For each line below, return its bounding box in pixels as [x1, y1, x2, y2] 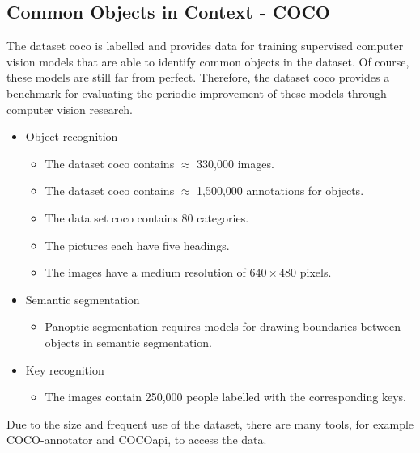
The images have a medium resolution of [45, 264, 246, 281]
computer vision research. [6, 100, 133, 117]
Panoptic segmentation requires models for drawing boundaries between [45, 318, 401, 335]
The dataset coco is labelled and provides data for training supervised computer [6, 37, 404, 54]
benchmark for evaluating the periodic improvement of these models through [6, 84, 387, 101]
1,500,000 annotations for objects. [197, 182, 364, 199]
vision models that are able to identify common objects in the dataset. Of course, [6, 53, 409, 70]
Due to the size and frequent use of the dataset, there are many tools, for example [6, 415, 414, 432]
